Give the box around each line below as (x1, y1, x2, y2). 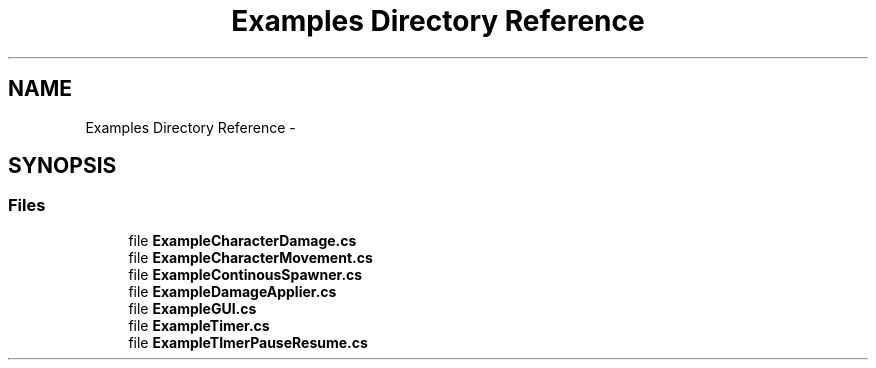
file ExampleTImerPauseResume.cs (128, 333, 368, 351)
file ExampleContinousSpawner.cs (128, 265, 363, 283)
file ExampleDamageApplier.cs (128, 282, 337, 300)
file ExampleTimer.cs (128, 316, 270, 334)
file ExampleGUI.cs (128, 299, 257, 317)
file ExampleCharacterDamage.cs (128, 231, 357, 249)
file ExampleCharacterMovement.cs (128, 248, 373, 266)
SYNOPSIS (8, 153, 117, 179)
